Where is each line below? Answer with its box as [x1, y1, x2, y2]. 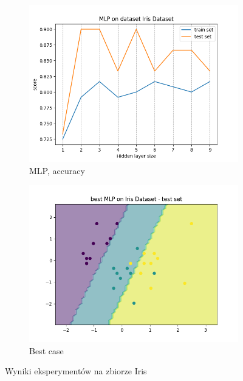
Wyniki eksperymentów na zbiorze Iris [5, 365, 147, 377]
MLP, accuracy [29, 164, 85, 177]
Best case [29, 344, 64, 357]
